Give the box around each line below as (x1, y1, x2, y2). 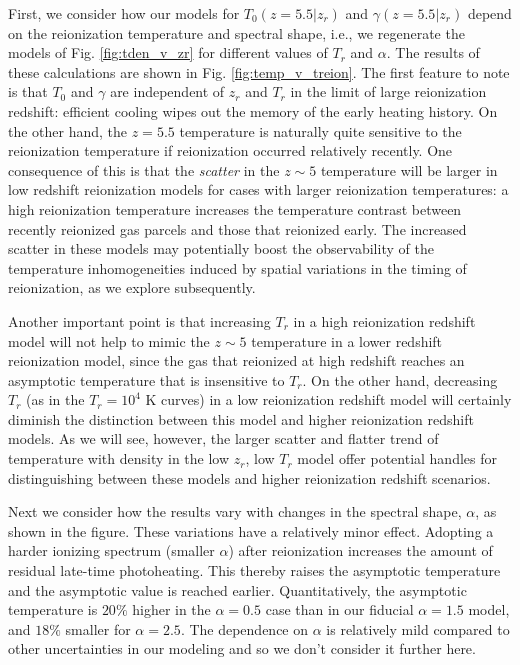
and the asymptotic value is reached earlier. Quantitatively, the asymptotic (8, 579, 467, 600)
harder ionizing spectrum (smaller (8, 540, 215, 561)
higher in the (132, 599, 211, 620)
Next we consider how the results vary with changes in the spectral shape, (8, 501, 462, 522)
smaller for (65, 618, 131, 639)
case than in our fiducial (265, 599, 414, 620)
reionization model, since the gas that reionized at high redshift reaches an (8, 350, 465, 371)
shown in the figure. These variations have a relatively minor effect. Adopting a (8, 520, 494, 541)
